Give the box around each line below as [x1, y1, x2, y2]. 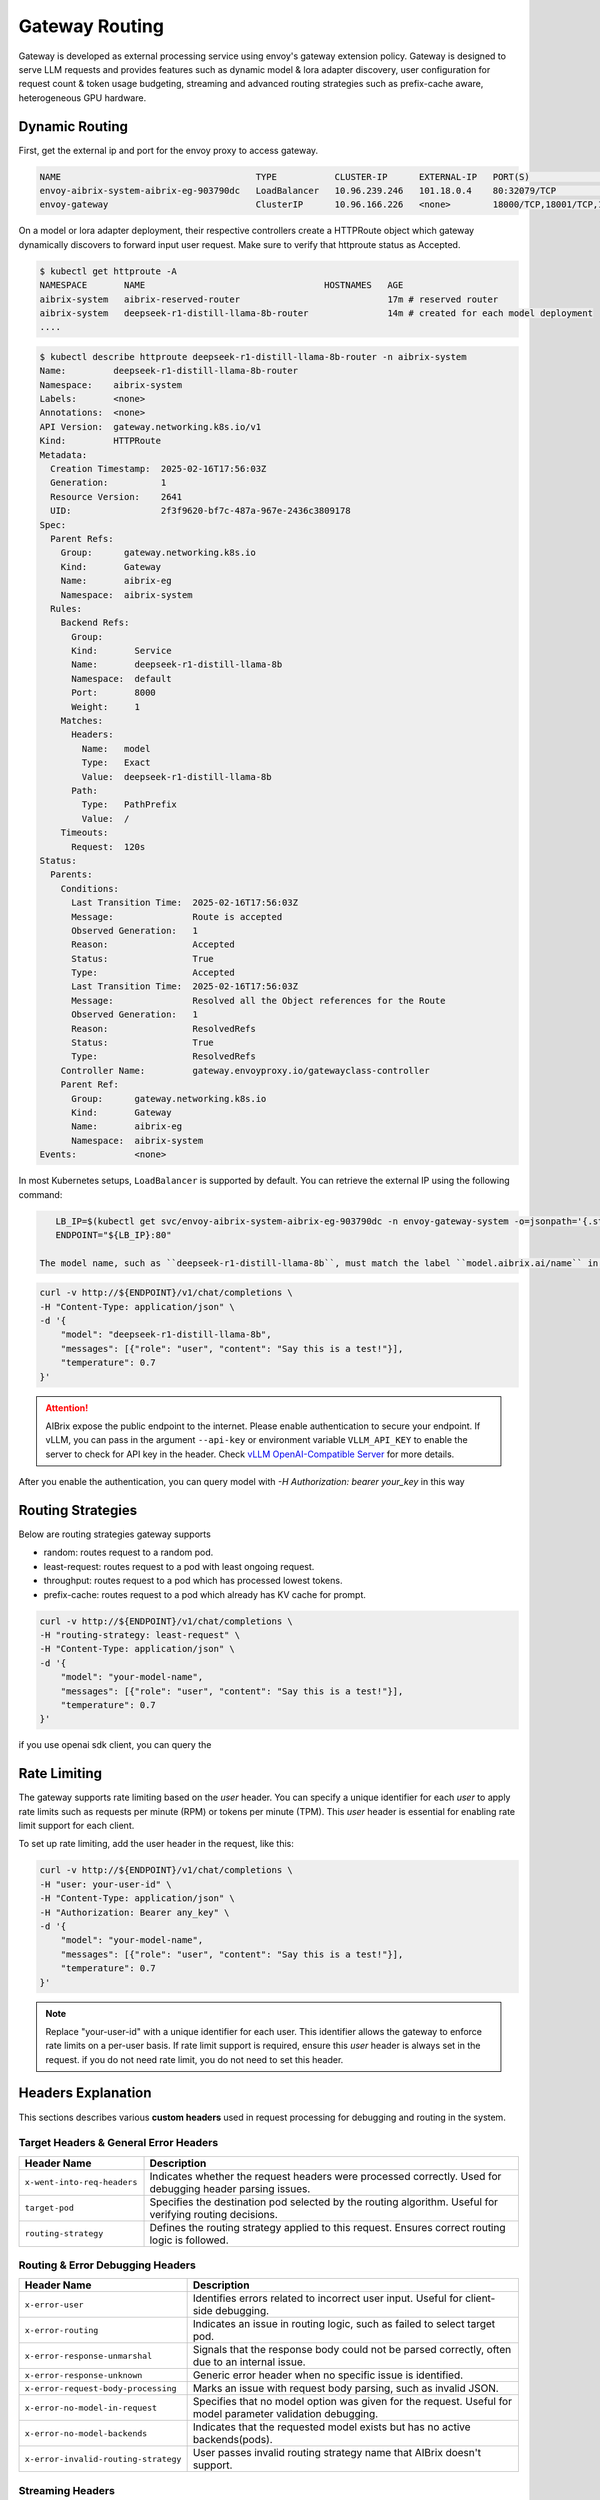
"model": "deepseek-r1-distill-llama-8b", [60, 1329, 272, 1340]
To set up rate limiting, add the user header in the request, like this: [18, 1838, 294, 1850]
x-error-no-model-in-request [24, 2402, 158, 2413]
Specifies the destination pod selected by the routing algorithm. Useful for [149, 2195, 499, 2209]
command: [18, 1188, 63, 1200]
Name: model [81, 743, 151, 754]
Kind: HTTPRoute [39, 435, 162, 447]
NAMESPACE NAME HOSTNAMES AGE [39, 280, 404, 291]
